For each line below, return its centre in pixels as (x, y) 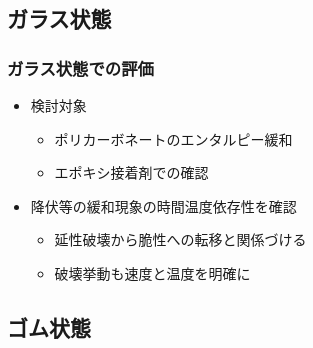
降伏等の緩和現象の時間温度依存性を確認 (163, 205)
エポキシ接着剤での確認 (131, 172)
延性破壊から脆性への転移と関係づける (180, 239)
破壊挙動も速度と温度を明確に (152, 272)
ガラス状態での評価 (80, 67)
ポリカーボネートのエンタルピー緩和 (173, 138)
